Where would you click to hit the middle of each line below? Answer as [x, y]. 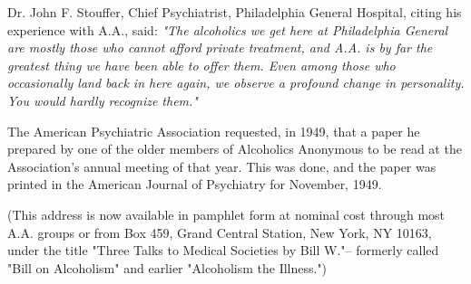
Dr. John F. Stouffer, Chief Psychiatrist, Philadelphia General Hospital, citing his [235, 12]
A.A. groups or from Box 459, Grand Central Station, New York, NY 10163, [220, 232]
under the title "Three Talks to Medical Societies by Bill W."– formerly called [223, 250]
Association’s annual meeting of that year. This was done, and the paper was [222, 166]
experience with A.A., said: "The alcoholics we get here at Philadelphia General [228, 29]
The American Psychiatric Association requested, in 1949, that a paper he [214, 131]
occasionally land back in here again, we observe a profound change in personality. [236, 83]
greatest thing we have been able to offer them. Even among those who [201, 65]
